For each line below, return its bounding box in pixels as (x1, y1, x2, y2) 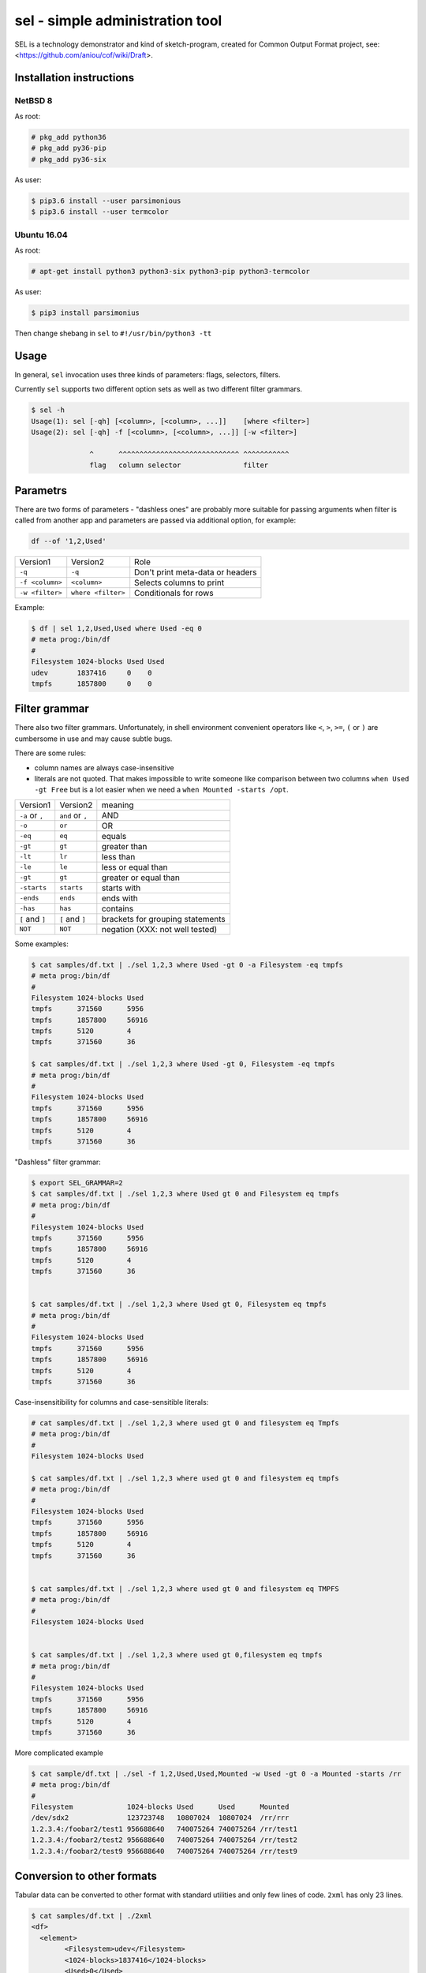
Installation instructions (14, 71, 134, 84)
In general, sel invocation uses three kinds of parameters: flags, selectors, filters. (14, 369, 281, 379)
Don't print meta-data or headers (134, 567, 257, 578)
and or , (59, 810, 88, 821)
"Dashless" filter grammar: (14, 1157, 102, 1166)
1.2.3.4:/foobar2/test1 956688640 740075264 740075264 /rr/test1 (31, 1824, 298, 1833)
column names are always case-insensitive (34, 762, 174, 773)
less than (101, 851, 136, 862)
